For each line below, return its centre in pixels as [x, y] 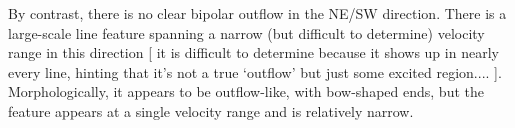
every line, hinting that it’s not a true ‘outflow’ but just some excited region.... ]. [255, 71]
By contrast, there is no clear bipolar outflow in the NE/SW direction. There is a [257, 13]
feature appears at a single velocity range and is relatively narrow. [211, 110]
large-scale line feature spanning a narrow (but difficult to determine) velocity [246, 32]
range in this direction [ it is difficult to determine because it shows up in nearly [253, 52]
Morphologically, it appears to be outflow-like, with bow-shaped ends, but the [246, 91]
